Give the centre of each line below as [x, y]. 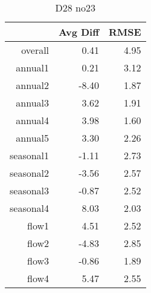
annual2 [33, 85]
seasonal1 [30, 155]
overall [35, 50]
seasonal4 [30, 208]
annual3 [33, 103]
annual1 [33, 67]
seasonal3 [30, 190]
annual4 [33, 120]
